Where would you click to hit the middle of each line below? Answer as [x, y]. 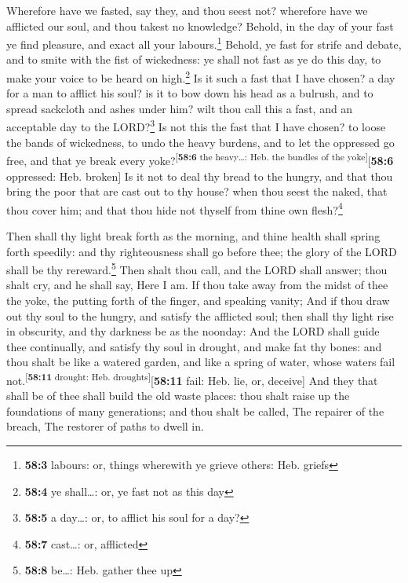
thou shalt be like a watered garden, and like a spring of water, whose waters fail [201, 362]
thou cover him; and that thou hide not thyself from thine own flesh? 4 [175, 208]
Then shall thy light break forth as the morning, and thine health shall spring [193, 236]
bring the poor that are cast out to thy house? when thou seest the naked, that [197, 191]
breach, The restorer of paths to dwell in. [105, 426]
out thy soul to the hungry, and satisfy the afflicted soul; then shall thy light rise [200, 315]
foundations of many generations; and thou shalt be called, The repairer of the [195, 411]
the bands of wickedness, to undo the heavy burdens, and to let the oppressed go [200, 142]
